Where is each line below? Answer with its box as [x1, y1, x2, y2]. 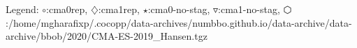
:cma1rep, [98, 2, 140, 16]
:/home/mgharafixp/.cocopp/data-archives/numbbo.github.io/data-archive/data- [6, 15, 352, 29]
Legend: [6, 2, 39, 16]
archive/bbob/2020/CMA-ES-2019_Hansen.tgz [6, 29, 207, 43]
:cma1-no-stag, [218, 2, 280, 16]
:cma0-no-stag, [147, 2, 210, 16]
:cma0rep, [46, 2, 88, 16]
